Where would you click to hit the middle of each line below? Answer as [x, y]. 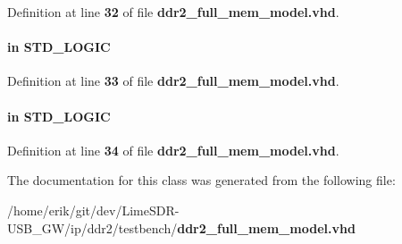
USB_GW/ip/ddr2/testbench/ [92, 227]
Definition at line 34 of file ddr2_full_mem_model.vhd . [173, 150]
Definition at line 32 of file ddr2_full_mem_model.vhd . [173, 12]
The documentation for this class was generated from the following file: [201, 180]
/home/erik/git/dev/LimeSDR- [93, 210]
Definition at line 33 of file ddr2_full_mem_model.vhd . [173, 81]
